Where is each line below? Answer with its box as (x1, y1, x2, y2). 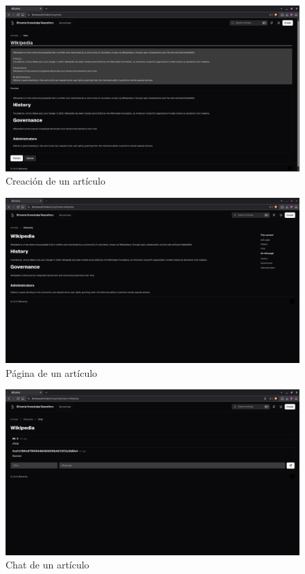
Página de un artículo (6, 365, 98, 380)
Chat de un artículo (6, 557, 89, 572)
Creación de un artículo (6, 174, 105, 188)
